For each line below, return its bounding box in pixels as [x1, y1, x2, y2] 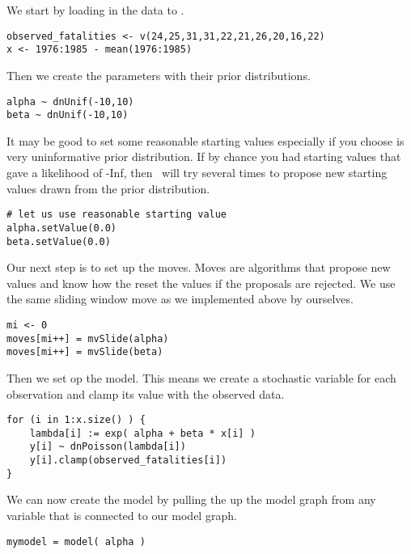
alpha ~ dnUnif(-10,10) [6, 95, 134, 108]
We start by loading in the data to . [6, 2, 184, 18]
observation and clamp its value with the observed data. [6, 385, 285, 402]
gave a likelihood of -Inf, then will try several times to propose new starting [6, 164, 388, 180]
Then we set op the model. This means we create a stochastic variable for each [6, 369, 396, 386]
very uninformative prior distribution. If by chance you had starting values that [6, 148, 401, 165]
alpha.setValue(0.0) [6, 222, 117, 234]
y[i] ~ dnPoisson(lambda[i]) [29, 441, 186, 453]
